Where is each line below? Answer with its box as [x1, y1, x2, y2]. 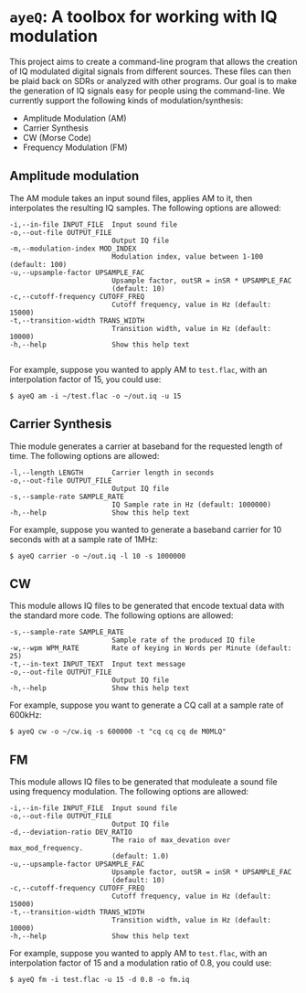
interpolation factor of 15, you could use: [9, 373, 162, 385]
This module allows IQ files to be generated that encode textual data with [9, 601, 285, 612]
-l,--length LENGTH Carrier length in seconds [9, 468, 215, 477]
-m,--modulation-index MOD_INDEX [9, 244, 137, 253]
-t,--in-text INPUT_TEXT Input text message [9, 660, 185, 669]
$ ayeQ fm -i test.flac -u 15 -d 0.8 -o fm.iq [9, 976, 190, 985]
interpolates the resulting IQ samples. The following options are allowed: [9, 202, 281, 213]
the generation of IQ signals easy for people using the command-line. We [9, 85, 286, 96]
